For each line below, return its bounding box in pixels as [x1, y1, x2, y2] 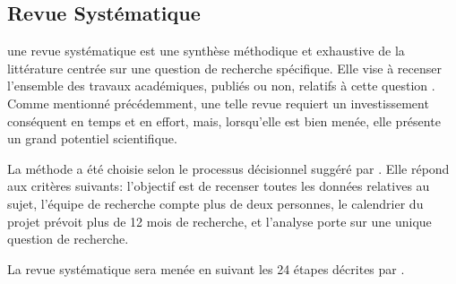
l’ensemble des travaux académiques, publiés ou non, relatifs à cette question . [7, 76, 435, 95]
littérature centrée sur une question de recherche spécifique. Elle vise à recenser [7, 58, 442, 77]
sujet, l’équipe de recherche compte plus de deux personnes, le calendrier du [7, 194, 424, 212]
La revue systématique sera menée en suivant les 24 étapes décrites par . [7, 259, 405, 278]
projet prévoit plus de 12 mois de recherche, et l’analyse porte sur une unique [7, 211, 432, 230]
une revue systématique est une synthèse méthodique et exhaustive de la [7, 41, 405, 60]
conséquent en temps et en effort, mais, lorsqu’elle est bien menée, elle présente [7, 111, 441, 130]
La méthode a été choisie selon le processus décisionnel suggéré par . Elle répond [7, 159, 450, 177]
